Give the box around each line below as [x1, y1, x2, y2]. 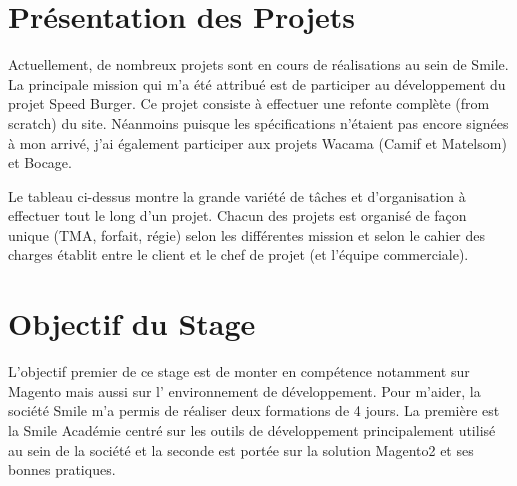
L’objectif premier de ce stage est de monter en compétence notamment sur [8, 361, 470, 382]
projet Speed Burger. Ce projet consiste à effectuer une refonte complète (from [8, 93, 490, 114]
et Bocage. [8, 152, 72, 173]
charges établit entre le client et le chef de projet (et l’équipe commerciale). [8, 244, 469, 265]
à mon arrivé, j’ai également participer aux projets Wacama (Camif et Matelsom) [8, 132, 507, 153]
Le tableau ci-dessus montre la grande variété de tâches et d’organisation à [8, 185, 466, 206]
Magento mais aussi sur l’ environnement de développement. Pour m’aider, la [8, 380, 481, 401]
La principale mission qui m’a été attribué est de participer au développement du [8, 73, 506, 94]
